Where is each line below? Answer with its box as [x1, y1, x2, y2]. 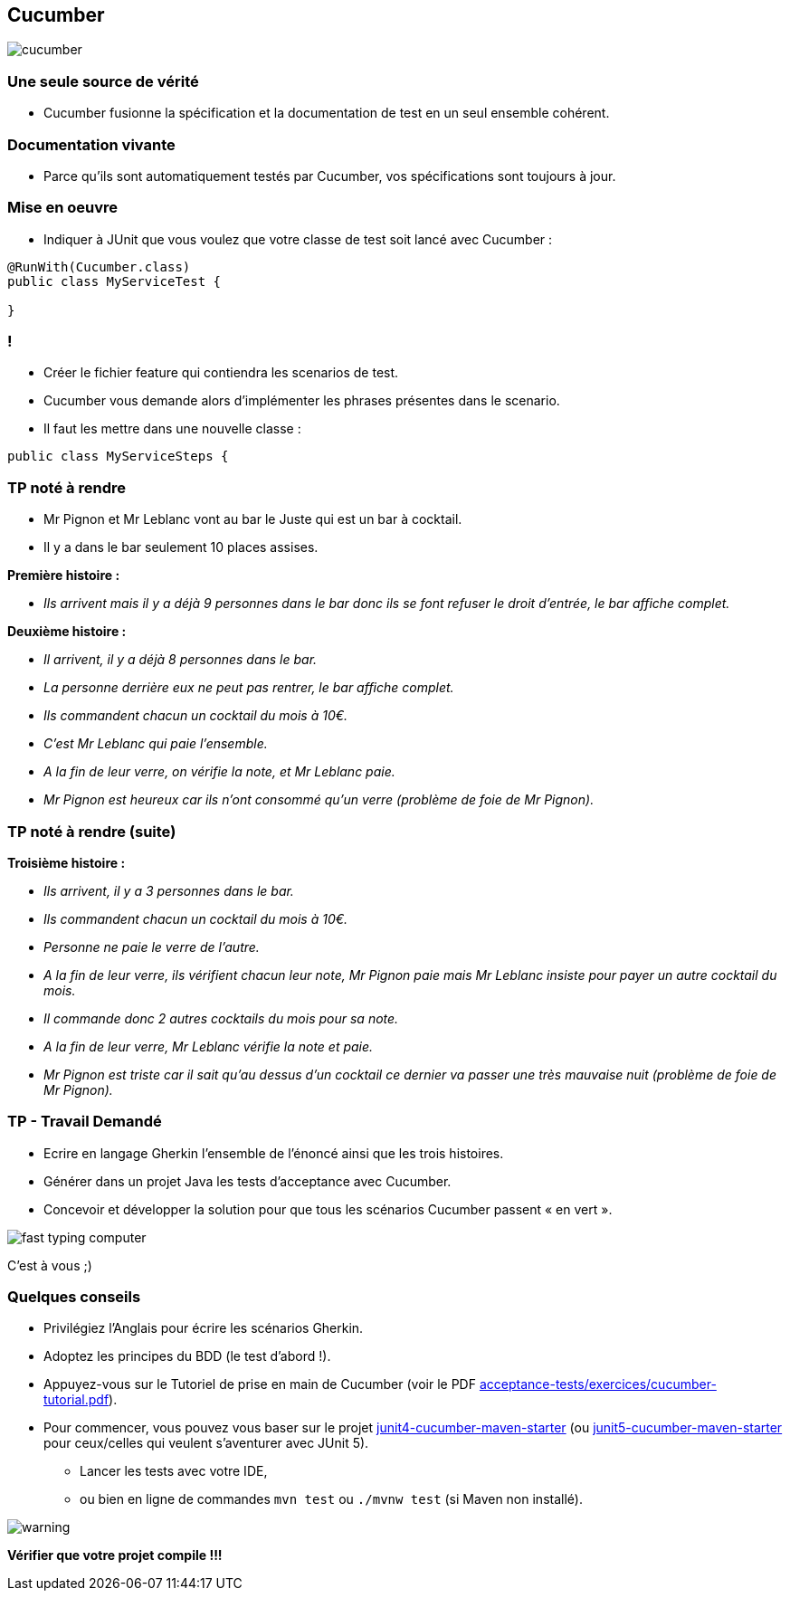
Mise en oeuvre [7, 198, 119, 217]
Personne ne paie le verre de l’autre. [43, 938, 260, 955]
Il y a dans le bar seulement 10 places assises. [43, 539, 319, 556]
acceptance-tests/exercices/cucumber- [479, 1376, 717, 1393]
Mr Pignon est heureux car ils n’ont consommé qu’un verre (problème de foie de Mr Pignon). [43, 792, 595, 808]
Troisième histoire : [7, 854, 126, 870]
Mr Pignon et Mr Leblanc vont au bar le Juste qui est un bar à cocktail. [43, 511, 462, 528]
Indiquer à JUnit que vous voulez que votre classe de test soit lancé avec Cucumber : [43, 231, 553, 247]
